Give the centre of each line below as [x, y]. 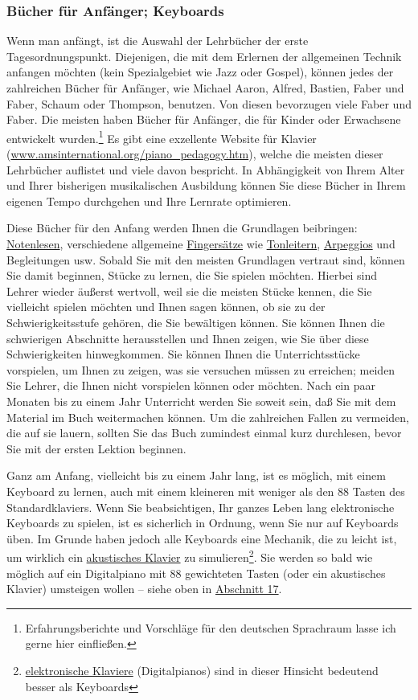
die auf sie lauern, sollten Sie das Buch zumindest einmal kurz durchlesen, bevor [204, 433]
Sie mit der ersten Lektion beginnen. [96, 448]
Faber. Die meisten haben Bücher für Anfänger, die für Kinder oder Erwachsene [204, 119]
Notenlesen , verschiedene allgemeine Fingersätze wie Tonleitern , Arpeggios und [201, 244]
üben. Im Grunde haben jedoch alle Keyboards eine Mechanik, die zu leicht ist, [202, 538]
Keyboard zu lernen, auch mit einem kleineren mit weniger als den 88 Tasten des [206, 491]
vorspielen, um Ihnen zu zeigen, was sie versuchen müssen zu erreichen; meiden [201, 369]
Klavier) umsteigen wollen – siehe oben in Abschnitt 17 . [144, 589]
